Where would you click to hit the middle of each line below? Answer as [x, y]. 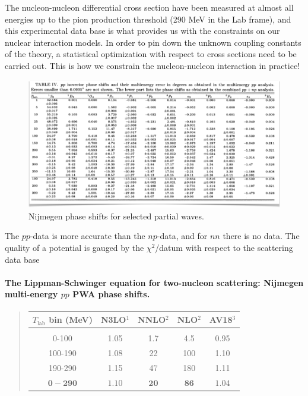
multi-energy [31, 294]
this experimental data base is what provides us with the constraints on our [142, 31]
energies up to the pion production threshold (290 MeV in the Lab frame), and [148, 19]
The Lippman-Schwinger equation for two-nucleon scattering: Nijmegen [154, 282]
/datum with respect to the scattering [224, 247]
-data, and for [182, 236]
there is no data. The [261, 236]
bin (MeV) [71, 320]
